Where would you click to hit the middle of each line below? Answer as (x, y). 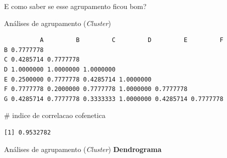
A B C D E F (132, 40)
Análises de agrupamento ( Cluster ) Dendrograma (83, 149)
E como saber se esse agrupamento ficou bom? (75, 6)
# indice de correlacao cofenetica (55, 115)
